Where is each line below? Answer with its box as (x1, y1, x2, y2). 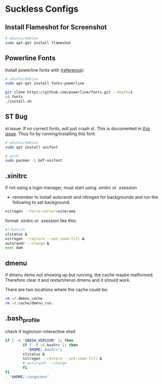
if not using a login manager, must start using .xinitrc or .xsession (5, 185, 137, 191)
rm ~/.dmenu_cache (5, 296, 43, 301)
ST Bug (5, 113, 28, 121)
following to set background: (12, 199, 70, 205)
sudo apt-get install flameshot (5, 40, 71, 45)
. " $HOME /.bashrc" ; (23, 347, 63, 352)
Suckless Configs (5, 3, 79, 15)
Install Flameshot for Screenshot (5, 23, 107, 31)
